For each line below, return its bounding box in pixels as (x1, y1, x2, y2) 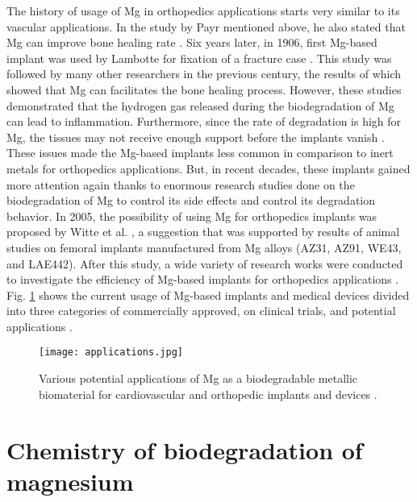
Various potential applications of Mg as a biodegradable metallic (39, 370, 358, 387)
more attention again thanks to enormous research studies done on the (6, 176, 355, 193)
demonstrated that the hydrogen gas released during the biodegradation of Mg (6, 97, 394, 114)
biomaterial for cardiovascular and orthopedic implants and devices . (39, 385, 377, 402)
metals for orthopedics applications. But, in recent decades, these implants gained (6, 160, 411, 176)
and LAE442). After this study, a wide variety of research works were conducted (6, 255, 403, 272)
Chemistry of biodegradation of (6, 433, 363, 466)
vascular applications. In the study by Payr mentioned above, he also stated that (6, 18, 406, 35)
